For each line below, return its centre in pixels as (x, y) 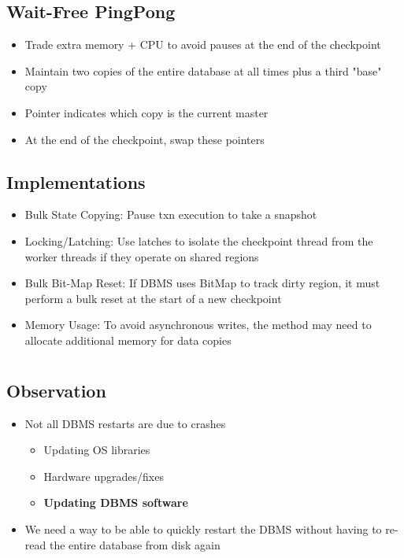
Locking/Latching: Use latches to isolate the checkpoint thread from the (199, 240)
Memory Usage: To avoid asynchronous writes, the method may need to (198, 325)
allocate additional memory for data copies (128, 340)
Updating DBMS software (116, 503)
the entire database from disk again (135, 544)
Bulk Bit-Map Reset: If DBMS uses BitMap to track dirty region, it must (202, 283)
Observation (56, 390)
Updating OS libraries (97, 450)
